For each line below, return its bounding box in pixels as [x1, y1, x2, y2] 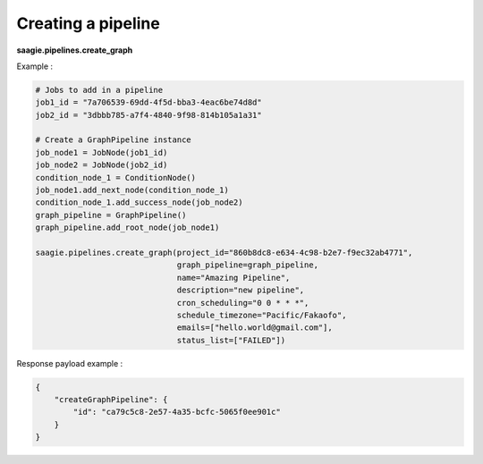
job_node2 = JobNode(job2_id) [35, 160, 168, 170]
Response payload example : [16, 358, 123, 368]
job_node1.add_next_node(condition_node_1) [35, 185, 230, 196]
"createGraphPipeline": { [54, 394, 168, 405]
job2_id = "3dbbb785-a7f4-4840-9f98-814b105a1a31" [35, 110, 263, 120]
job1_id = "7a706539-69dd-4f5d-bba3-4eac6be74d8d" [35, 97, 263, 107]
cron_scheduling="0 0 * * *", [176, 298, 309, 308]
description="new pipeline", [176, 285, 305, 295]
